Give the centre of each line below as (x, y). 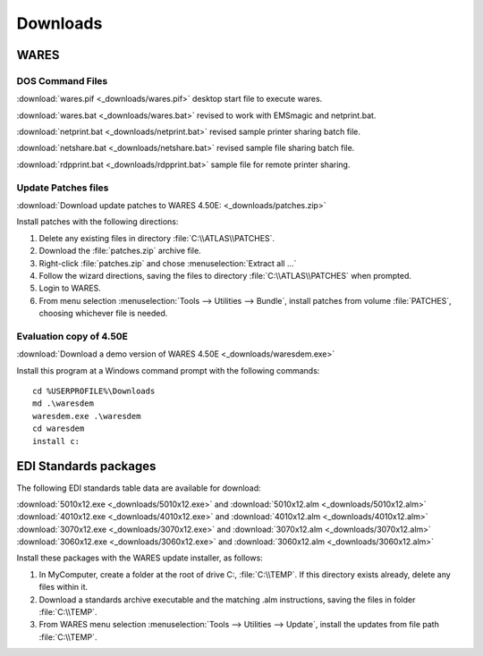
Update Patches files (63, 188)
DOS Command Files (62, 80)
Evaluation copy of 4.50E (72, 336)
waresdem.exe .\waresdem (87, 416)
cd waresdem (59, 429)
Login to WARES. (70, 288)
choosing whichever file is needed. (103, 314)
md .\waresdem (63, 404)
